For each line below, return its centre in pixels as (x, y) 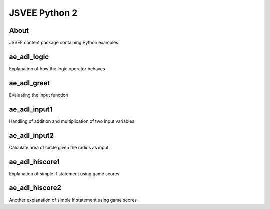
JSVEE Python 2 (43, 13)
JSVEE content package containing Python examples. (64, 43)
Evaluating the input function (39, 95)
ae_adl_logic (29, 57)
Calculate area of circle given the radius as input (59, 147)
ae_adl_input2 (32, 136)
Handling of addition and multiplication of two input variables (72, 121)
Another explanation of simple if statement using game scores (73, 200)
